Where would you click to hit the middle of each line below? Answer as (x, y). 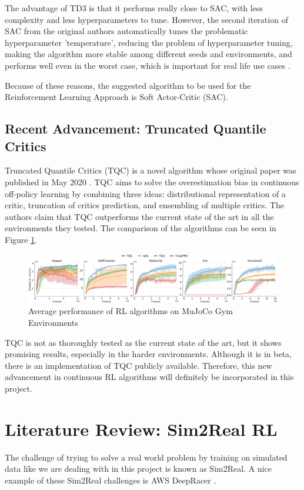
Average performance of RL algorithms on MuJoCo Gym (131, 311)
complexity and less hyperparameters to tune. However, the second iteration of (146, 19)
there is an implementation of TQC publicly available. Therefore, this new (138, 365)
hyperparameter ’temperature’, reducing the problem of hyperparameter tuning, (149, 42)
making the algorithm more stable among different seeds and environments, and (148, 54)
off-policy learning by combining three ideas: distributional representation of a (146, 193)
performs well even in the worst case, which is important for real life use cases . (148, 65)
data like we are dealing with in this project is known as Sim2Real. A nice (138, 469)
